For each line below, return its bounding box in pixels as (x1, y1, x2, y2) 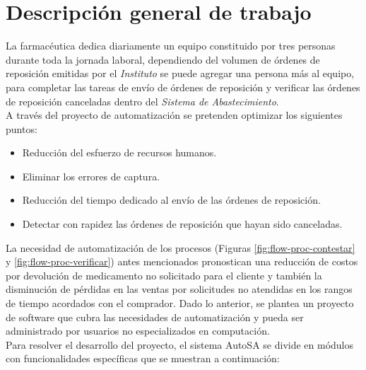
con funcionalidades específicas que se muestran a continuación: (6, 351, 280, 366)
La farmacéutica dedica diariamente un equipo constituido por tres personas (6, 38, 336, 53)
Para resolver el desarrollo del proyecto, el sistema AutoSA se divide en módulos (6, 337, 354, 352)
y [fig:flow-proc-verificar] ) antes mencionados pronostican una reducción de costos (6, 254, 358, 269)
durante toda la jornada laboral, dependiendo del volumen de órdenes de (6, 52, 320, 67)
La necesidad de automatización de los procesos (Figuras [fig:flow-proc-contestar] (6, 240, 355, 255)
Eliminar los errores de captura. (22, 168, 160, 183)
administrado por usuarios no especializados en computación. (6, 323, 270, 338)
